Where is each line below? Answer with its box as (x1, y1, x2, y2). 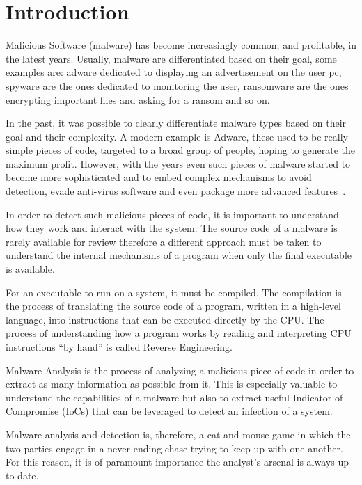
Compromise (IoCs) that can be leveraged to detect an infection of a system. (6, 404, 333, 418)
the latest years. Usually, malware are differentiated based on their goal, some (6, 51, 337, 65)
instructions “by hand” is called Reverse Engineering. (6, 340, 233, 353)
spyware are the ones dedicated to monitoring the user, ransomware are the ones (6, 78, 349, 93)
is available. (6, 262, 55, 276)
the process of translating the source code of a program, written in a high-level (6, 299, 341, 313)
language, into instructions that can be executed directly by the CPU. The (6, 312, 324, 326)
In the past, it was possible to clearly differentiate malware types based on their (6, 116, 347, 130)
